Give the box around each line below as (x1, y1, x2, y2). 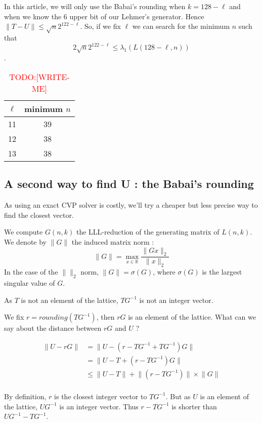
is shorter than (171, 401, 217, 411)
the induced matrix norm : (71, 237, 154, 247)
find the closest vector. (4, 209, 74, 220)
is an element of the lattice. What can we (128, 312, 256, 322)
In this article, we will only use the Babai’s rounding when (4, 1, 186, 11)
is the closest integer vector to (54, 391, 147, 401)
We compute (4, 226, 43, 237)
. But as (165, 391, 191, 401)
